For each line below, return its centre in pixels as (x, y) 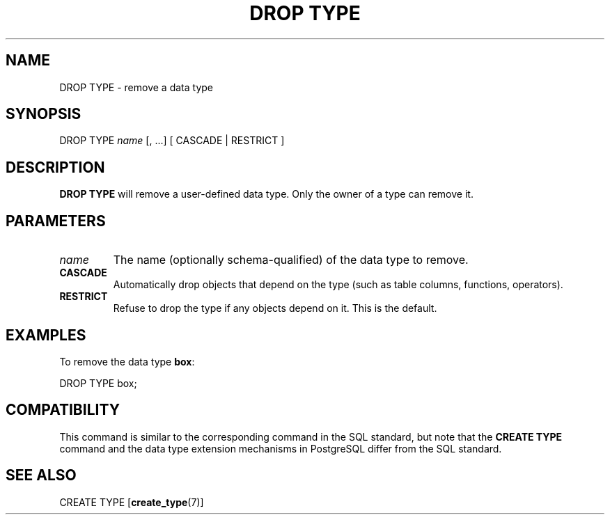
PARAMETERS (56, 221)
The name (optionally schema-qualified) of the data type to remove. (291, 260)
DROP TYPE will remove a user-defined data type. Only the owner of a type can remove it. (266, 194)
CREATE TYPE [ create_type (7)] (132, 502)
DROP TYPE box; (98, 383)
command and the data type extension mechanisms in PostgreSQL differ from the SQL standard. (281, 448)
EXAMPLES (46, 335)
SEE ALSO (41, 475)
